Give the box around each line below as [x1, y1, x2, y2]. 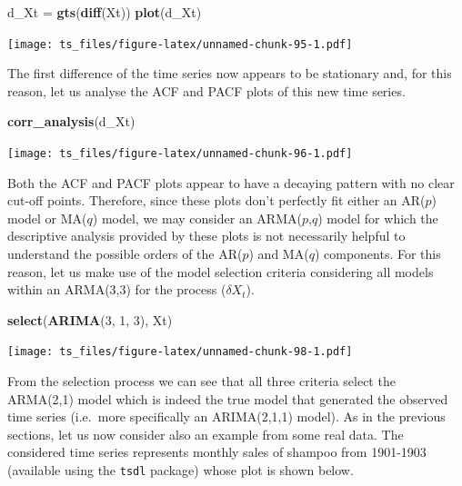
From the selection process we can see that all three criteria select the [7, 372, 396, 391]
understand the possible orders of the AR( [7, 244, 243, 263]
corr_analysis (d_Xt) [7, 112, 136, 131]
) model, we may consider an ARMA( [92, 208, 302, 227]
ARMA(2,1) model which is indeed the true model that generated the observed [7, 389, 448, 408]
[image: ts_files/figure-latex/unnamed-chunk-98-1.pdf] [7, 345, 353, 359]
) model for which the [317, 208, 438, 227]
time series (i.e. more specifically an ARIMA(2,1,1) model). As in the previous [7, 407, 446, 426]
